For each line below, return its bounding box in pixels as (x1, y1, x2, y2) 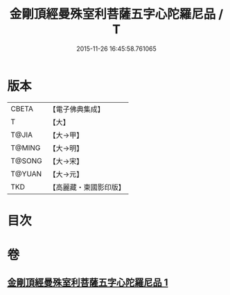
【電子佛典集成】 (48, 104, 105, 114)
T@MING (10, 143, 41, 153)
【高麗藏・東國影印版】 (48, 182, 126, 192)
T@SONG (10, 155, 43, 165)
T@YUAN (10, 169, 42, 178)
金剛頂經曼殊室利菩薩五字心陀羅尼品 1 (7, 277, 168, 289)
